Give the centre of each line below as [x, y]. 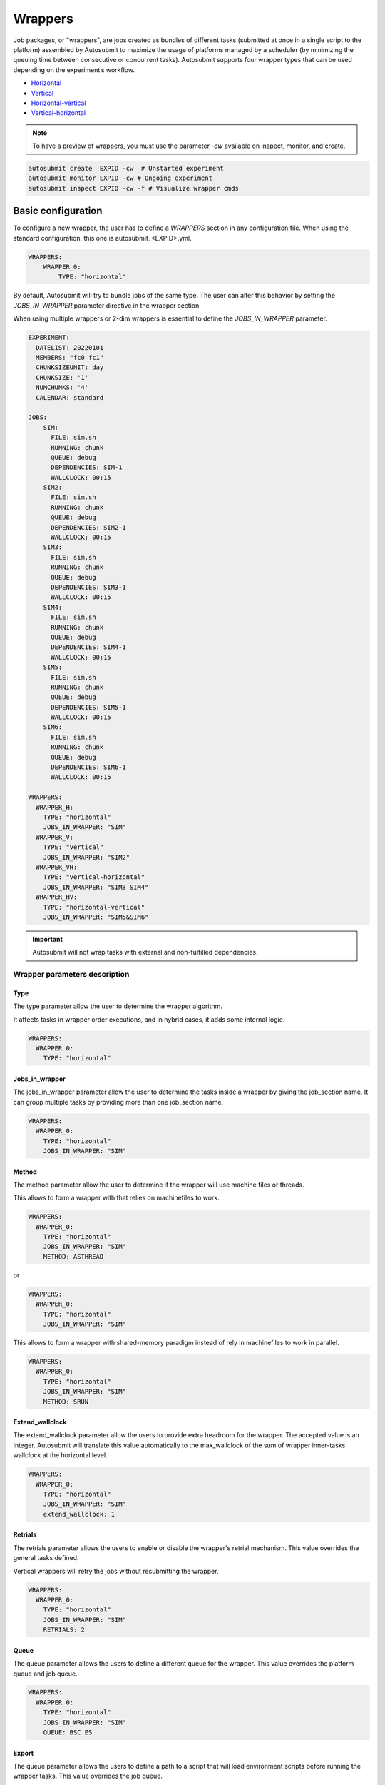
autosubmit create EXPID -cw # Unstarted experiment [126, 169]
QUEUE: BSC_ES [68, 1733]
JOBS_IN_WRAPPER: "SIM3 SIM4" [96, 887]
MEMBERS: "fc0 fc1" [70, 358]
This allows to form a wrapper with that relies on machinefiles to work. [117, 1198]
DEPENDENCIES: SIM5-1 [88, 707]
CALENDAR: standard [70, 397]
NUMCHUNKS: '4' [62, 388]
